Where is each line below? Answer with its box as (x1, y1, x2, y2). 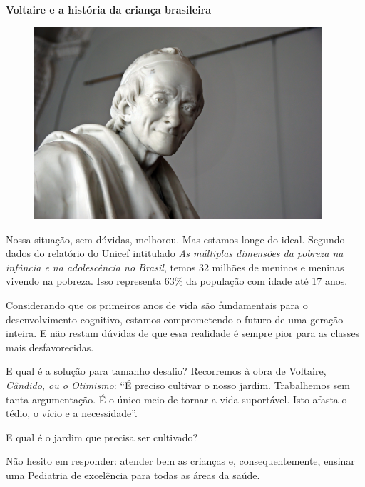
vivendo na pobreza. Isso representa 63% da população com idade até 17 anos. (6, 273, 348, 288)
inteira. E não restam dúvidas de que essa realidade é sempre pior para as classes (6, 326, 360, 341)
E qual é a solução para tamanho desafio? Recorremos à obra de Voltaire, (6, 363, 327, 378)
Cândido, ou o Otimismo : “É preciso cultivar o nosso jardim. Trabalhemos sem (6, 377, 351, 392)
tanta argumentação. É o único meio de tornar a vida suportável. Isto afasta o (6, 391, 347, 406)
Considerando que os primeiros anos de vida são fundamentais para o (6, 298, 308, 312)
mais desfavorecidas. (6, 339, 94, 354)
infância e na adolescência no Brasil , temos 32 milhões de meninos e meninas (6, 259, 344, 274)
